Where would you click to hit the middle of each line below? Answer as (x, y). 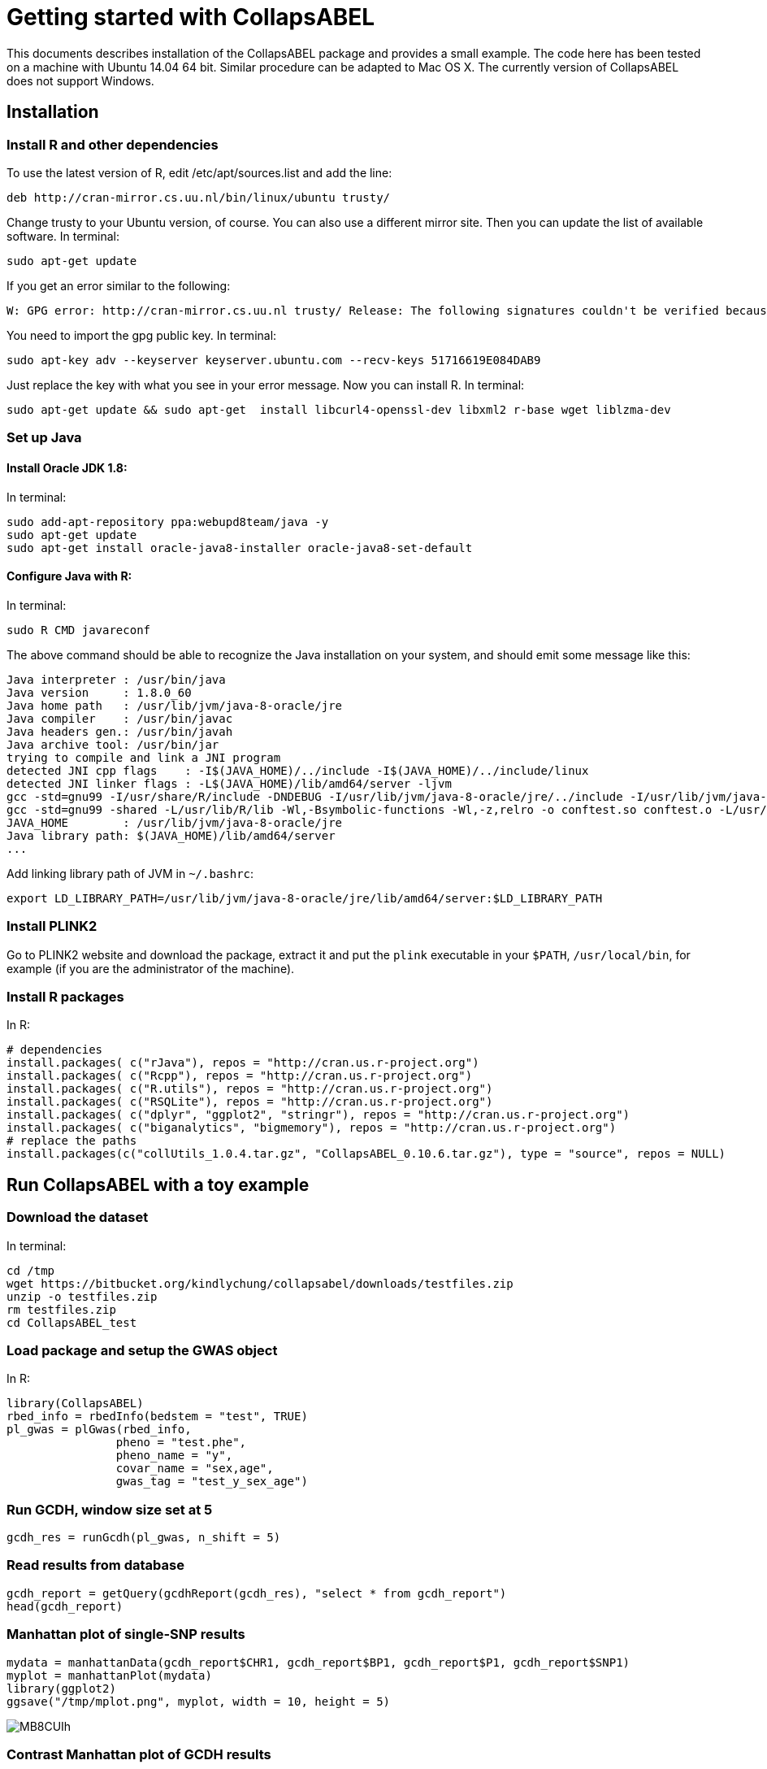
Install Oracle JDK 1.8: (67, 467)
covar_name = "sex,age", (195, 1469)
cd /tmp (31, 1270)
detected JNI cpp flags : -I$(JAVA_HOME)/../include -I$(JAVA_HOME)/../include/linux (298, 770)
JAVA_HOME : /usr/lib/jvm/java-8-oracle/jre (175, 822)
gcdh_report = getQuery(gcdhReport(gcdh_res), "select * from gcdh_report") (257, 1593)
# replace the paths (72, 1141)
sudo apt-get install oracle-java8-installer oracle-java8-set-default (240, 548)
